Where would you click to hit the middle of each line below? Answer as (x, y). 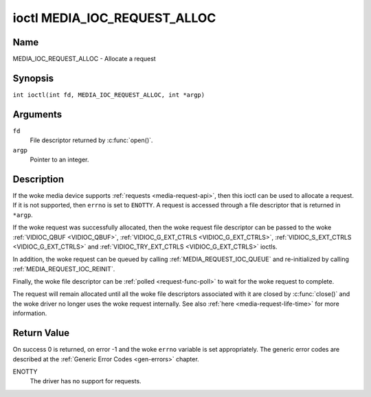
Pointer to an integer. (59, 160)
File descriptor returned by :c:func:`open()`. (91, 140)
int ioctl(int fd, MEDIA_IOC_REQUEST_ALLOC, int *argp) (109, 95)
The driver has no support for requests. (86, 381)
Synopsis (33, 78)
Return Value (41, 333)
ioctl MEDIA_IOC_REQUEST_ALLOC (114, 18)
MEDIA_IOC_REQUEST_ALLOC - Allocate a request (84, 59)
